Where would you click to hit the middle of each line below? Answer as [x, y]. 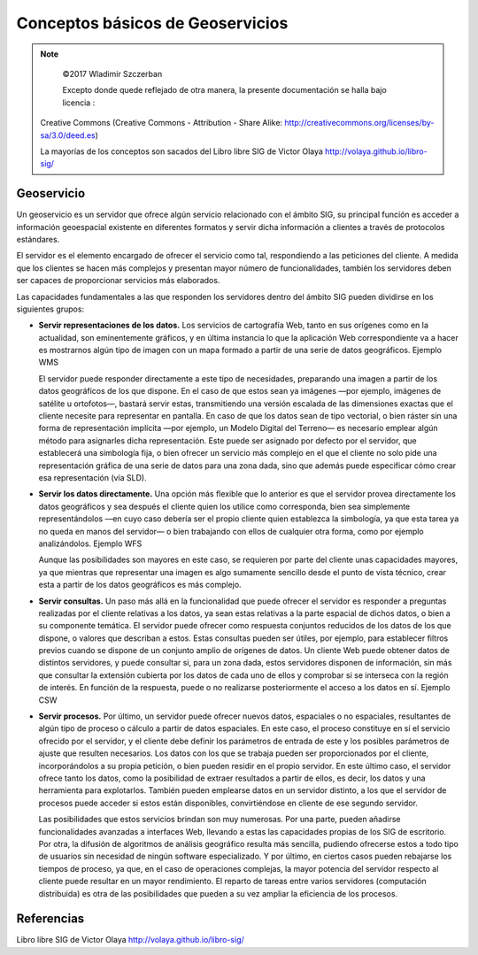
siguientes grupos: [50, 309]
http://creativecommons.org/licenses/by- [359, 123]
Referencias [50, 919]
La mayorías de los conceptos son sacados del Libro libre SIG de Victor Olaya [181, 151]
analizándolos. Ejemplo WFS [90, 543]
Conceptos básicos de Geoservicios [152, 23]
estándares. [38, 239]
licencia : [79, 103]
